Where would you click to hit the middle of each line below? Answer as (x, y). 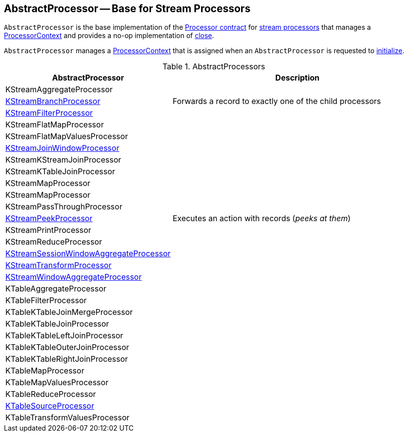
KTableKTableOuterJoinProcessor (67, 347)
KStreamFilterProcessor (49, 113)
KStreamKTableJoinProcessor (60, 172)
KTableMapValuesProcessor (57, 383)
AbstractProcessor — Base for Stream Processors (127, 9)
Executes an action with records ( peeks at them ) (262, 218)
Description (297, 78)
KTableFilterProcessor (46, 301)
